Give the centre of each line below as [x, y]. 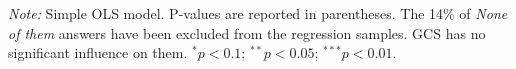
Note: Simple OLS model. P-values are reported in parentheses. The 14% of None [258, 13]
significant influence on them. [98, 52]
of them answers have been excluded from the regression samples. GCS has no [247, 32]
